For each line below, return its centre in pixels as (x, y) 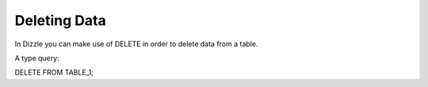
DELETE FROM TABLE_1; (54, 72)
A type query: (37, 58)
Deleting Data (60, 20)
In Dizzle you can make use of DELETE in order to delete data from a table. (136, 44)
